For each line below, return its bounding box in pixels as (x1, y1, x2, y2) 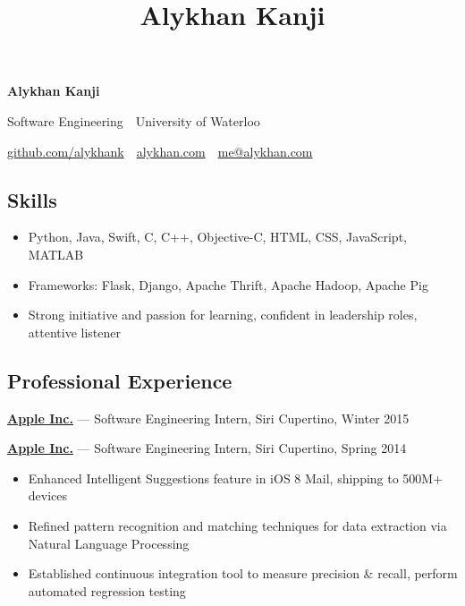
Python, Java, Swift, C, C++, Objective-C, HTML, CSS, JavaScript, (28, 227, 407, 246)
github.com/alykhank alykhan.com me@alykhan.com (7, 141, 313, 160)
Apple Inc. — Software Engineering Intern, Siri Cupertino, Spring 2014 (7, 439, 407, 457)
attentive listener (28, 322, 121, 341)
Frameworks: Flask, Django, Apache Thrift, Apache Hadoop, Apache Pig (28, 275, 428, 294)
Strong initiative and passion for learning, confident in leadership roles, (28, 305, 418, 324)
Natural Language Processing (28, 533, 190, 552)
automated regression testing (28, 581, 186, 600)
